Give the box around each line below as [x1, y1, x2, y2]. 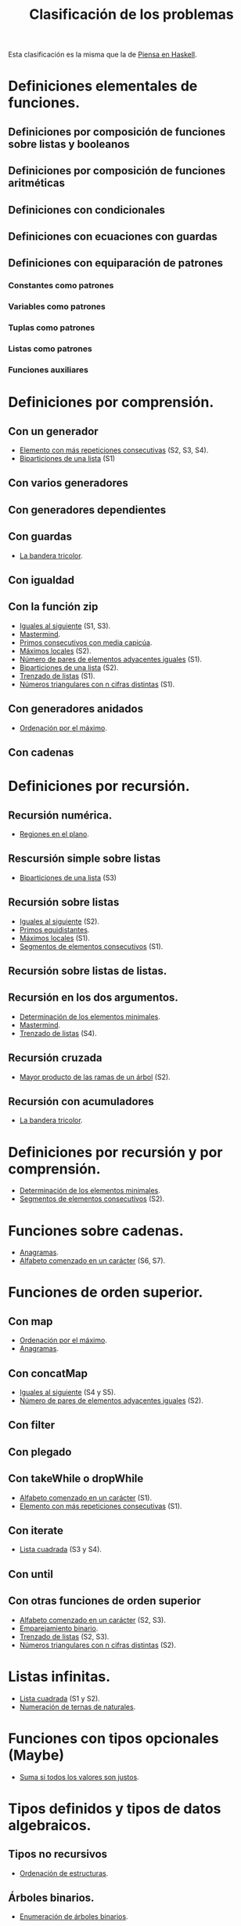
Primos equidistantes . [19, 925, 90, 934]
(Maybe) [8, 1746, 65, 1764]
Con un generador [8, 424, 99, 438]
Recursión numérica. [8, 808, 113, 822]
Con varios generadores [8, 477, 129, 490]
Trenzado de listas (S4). [19, 1028, 97, 1038]
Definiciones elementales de [8, 77, 198, 95]
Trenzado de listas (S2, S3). [19, 1631, 110, 1641]
